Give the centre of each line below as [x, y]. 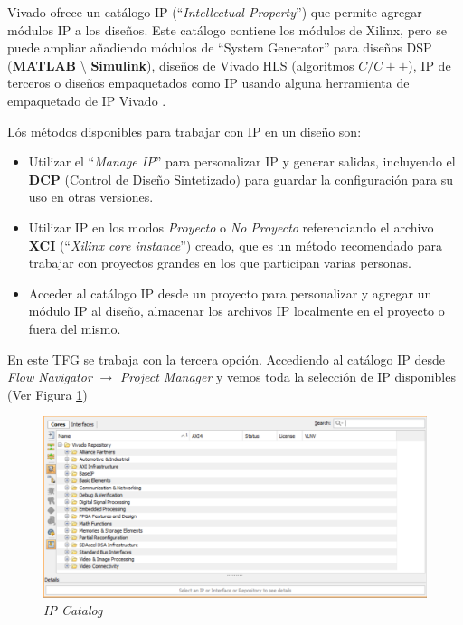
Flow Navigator [50, 377]
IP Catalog [73, 610]
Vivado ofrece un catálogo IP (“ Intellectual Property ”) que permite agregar [215, 12]
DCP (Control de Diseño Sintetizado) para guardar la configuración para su [241, 179]
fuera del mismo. [75, 328]
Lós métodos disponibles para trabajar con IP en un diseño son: [184, 131]
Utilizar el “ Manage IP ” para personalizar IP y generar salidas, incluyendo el [242, 161]
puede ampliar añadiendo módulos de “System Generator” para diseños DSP [220, 47]
